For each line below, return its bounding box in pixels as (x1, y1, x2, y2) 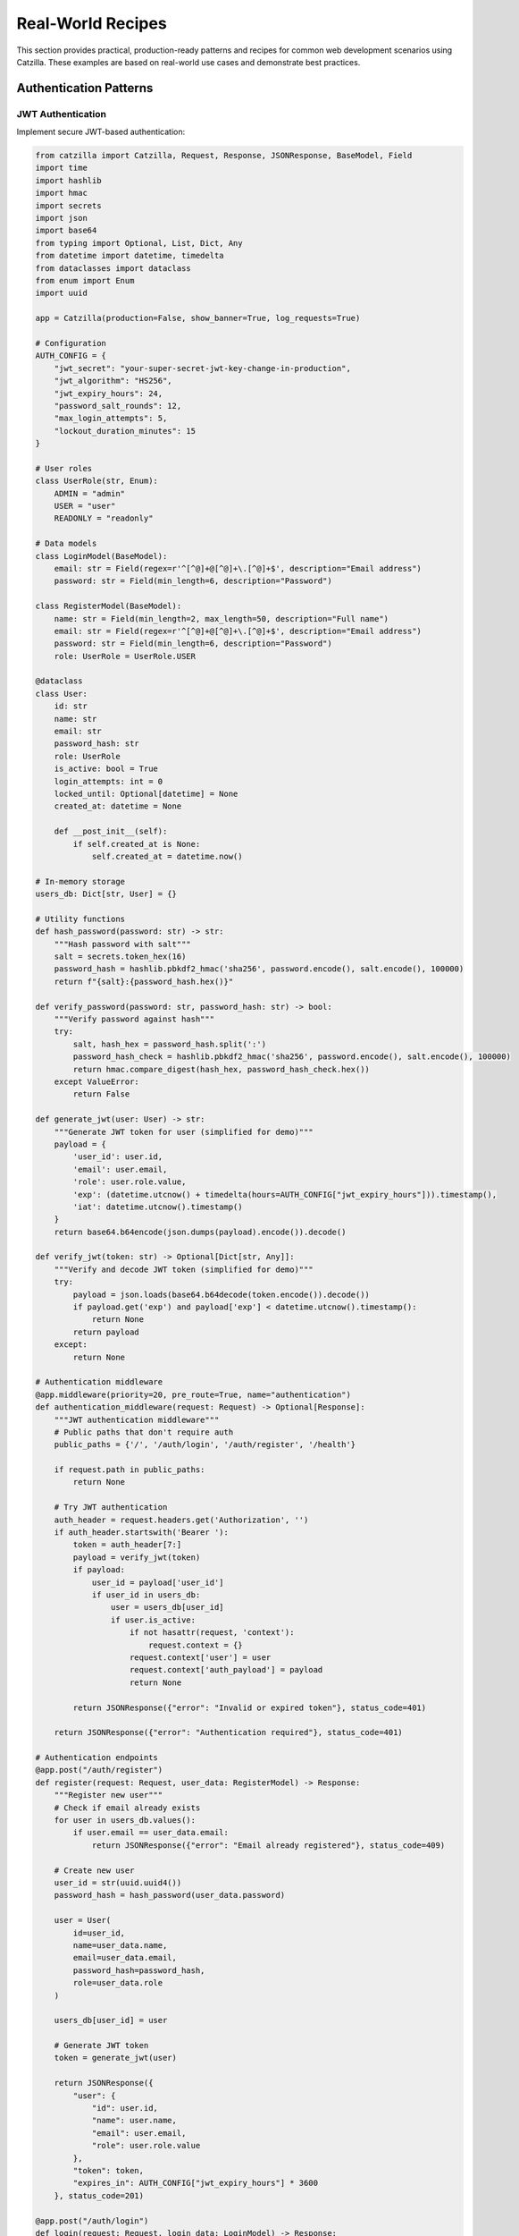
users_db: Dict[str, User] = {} (35, 889, 178, 899)
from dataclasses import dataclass (35, 263, 191, 273)
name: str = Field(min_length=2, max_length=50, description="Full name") (54, 614, 389, 623)
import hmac (35, 188, 88, 199)
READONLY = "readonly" (54, 513, 154, 523)
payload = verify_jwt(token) (72, 1552, 201, 1563)
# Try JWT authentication (54, 1503, 168, 1512)
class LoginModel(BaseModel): (35, 551, 168, 561)
